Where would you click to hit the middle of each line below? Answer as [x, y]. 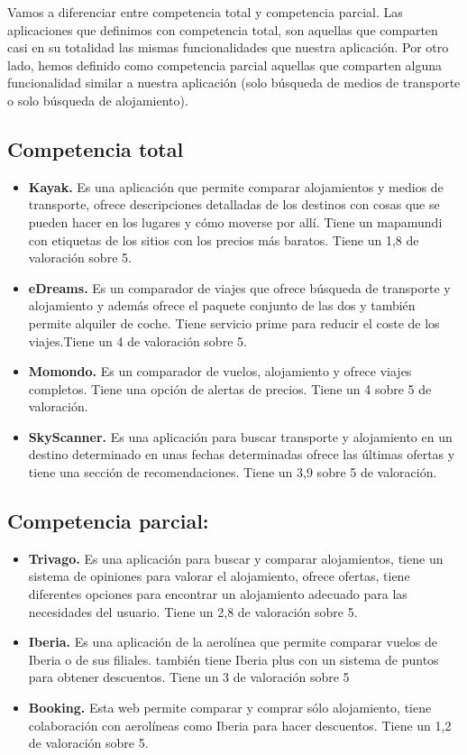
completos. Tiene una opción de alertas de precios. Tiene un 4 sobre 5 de [230, 388]
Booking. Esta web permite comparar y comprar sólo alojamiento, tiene [230, 708]
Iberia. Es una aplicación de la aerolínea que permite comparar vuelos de [233, 642]
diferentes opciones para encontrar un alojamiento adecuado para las [218, 594]
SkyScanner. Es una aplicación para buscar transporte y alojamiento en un [240, 436]
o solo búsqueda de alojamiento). [98, 100]
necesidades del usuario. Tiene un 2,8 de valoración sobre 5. [193, 611]
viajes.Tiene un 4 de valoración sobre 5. [137, 341]
